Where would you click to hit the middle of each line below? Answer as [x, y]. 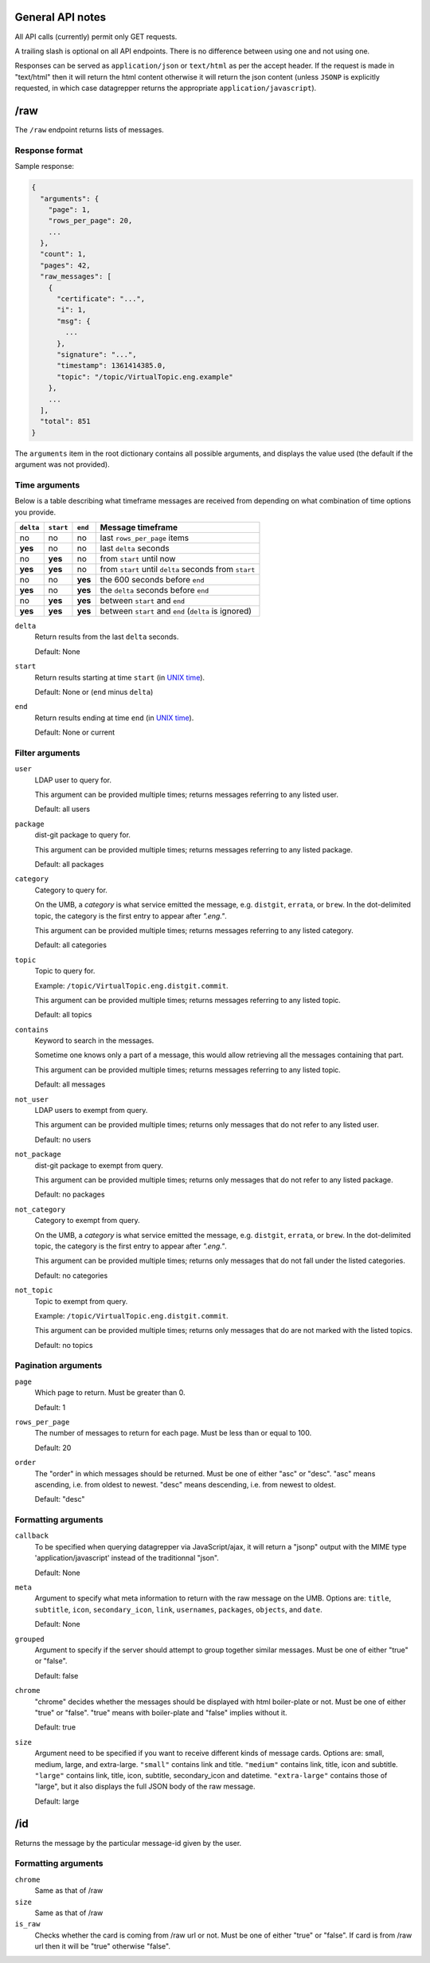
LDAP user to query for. [73, 780]
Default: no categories [71, 1275]
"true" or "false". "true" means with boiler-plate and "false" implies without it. [161, 1712]
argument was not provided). [63, 464]
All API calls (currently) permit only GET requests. [96, 37]
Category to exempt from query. [88, 1221]
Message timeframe [139, 527]
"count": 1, [63, 254]
